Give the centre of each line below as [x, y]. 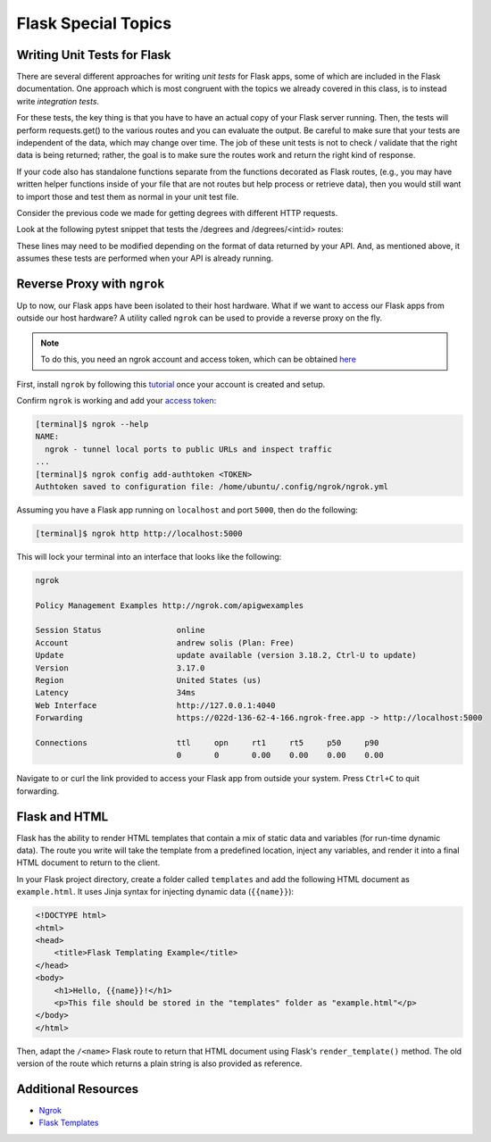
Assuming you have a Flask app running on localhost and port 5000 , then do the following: [187, 510]
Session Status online [120, 630]
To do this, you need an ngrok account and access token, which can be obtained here [199, 359]
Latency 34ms [116, 693]
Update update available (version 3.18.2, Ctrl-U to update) [226, 655]
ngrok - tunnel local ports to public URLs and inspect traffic [188, 449]
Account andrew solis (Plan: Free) [165, 642]
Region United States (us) [149, 680]
